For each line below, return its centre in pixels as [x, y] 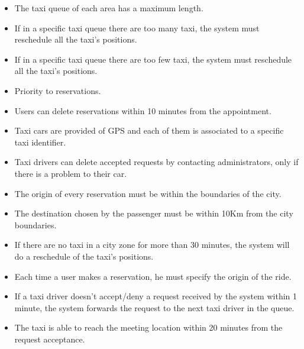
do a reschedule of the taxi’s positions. [84, 256]
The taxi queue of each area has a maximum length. [109, 8]
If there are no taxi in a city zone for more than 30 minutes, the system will [152, 245]
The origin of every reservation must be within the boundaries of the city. [148, 193]
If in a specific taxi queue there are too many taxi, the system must [137, 28]
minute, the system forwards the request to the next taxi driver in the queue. [154, 307]
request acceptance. [50, 339]
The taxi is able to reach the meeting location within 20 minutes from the [148, 327]
